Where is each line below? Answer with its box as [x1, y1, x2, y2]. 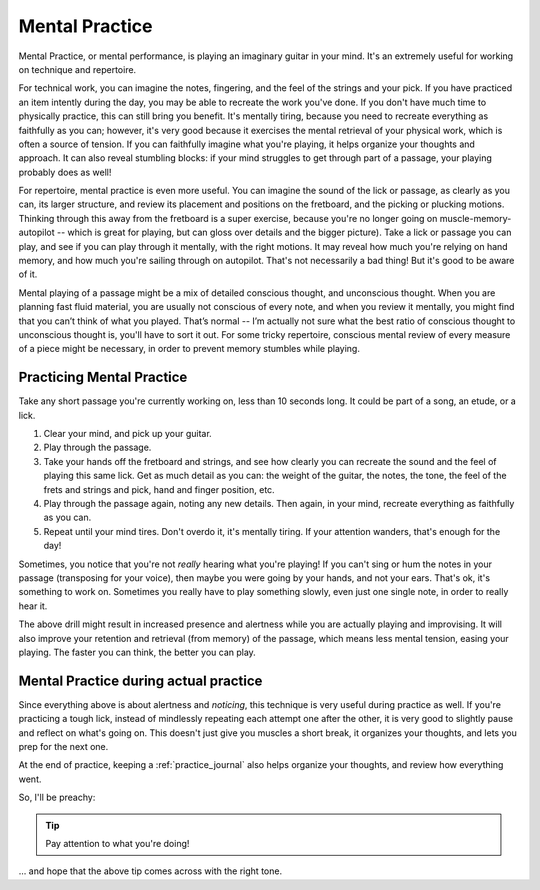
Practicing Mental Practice [18, 369, 188, 386]
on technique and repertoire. [18, 63, 137, 75]
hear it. [18, 600, 48, 612]
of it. [18, 268, 38, 280]
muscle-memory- [439, 212, 512, 224]
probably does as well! [18, 166, 112, 178]
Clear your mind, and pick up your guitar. [43, 428, 212, 440]
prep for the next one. [18, 740, 109, 752]
